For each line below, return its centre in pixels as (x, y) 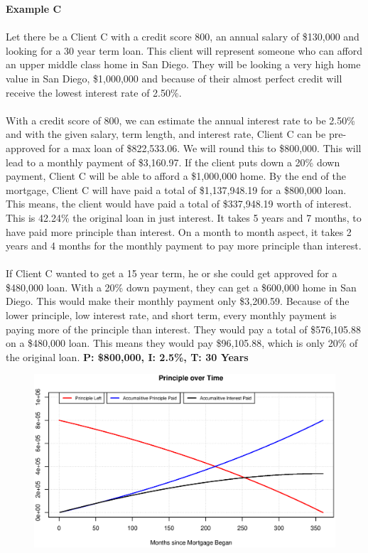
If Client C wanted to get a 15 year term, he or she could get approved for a (172, 273)
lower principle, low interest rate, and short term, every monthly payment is (171, 315)
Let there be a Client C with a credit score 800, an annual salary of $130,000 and (183, 37)
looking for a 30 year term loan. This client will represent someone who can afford (184, 50)
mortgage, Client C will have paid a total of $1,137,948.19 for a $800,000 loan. (176, 189)
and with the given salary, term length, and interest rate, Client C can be (166, 134)
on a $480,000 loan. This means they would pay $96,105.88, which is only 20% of (182, 343)
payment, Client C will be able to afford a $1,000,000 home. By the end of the (176, 176)
